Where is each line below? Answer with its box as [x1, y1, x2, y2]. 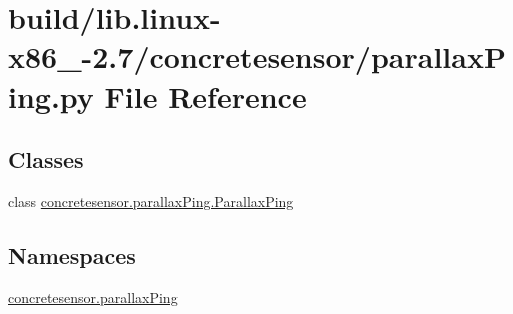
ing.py [8, 75, 94, 116]
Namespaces [8, 239, 136, 270]
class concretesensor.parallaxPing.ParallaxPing [8, 190, 294, 211]
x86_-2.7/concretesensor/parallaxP [8, 36, 506, 77]
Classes [8, 144, 84, 175]
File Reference [104, 75, 307, 116]
